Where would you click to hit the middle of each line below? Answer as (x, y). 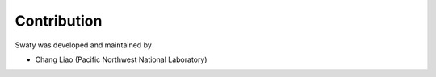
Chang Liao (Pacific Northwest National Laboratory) (121, 59)
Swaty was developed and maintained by (84, 45)
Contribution (59, 21)
